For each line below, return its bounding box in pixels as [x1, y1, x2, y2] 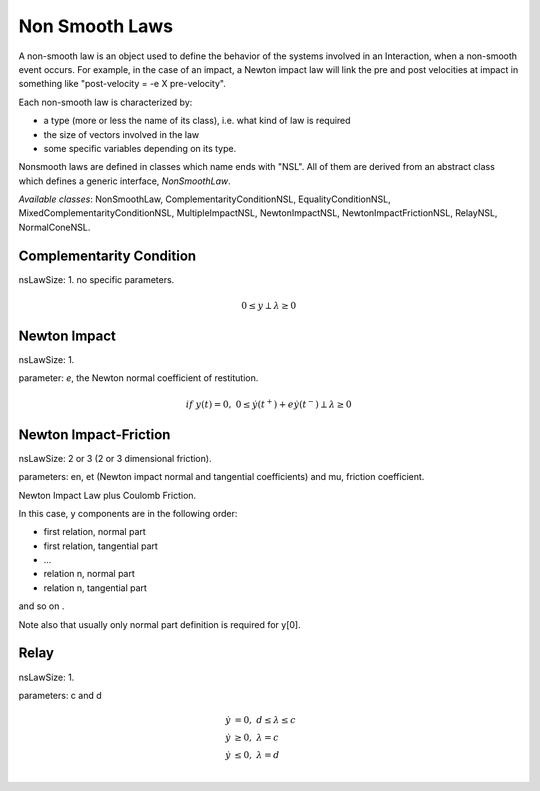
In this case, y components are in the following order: [18, 507, 238, 519]
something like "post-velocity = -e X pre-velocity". [18, 78, 227, 90]
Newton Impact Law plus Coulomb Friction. [18, 489, 197, 501]
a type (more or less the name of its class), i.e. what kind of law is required [43, 115, 351, 127]
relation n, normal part [43, 568, 135, 580]
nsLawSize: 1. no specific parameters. [18, 273, 175, 285]
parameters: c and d [18, 689, 102, 701]
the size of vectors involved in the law [43, 128, 200, 140]
